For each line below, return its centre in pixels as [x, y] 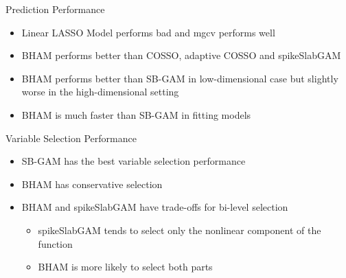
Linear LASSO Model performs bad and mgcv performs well [148, 32]
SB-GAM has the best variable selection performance [134, 161]
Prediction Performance [55, 9]
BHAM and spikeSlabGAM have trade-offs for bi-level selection [155, 207]
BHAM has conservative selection [92, 184]
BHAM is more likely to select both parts [125, 267]
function [55, 243]
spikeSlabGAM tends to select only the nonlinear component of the [180, 230]
